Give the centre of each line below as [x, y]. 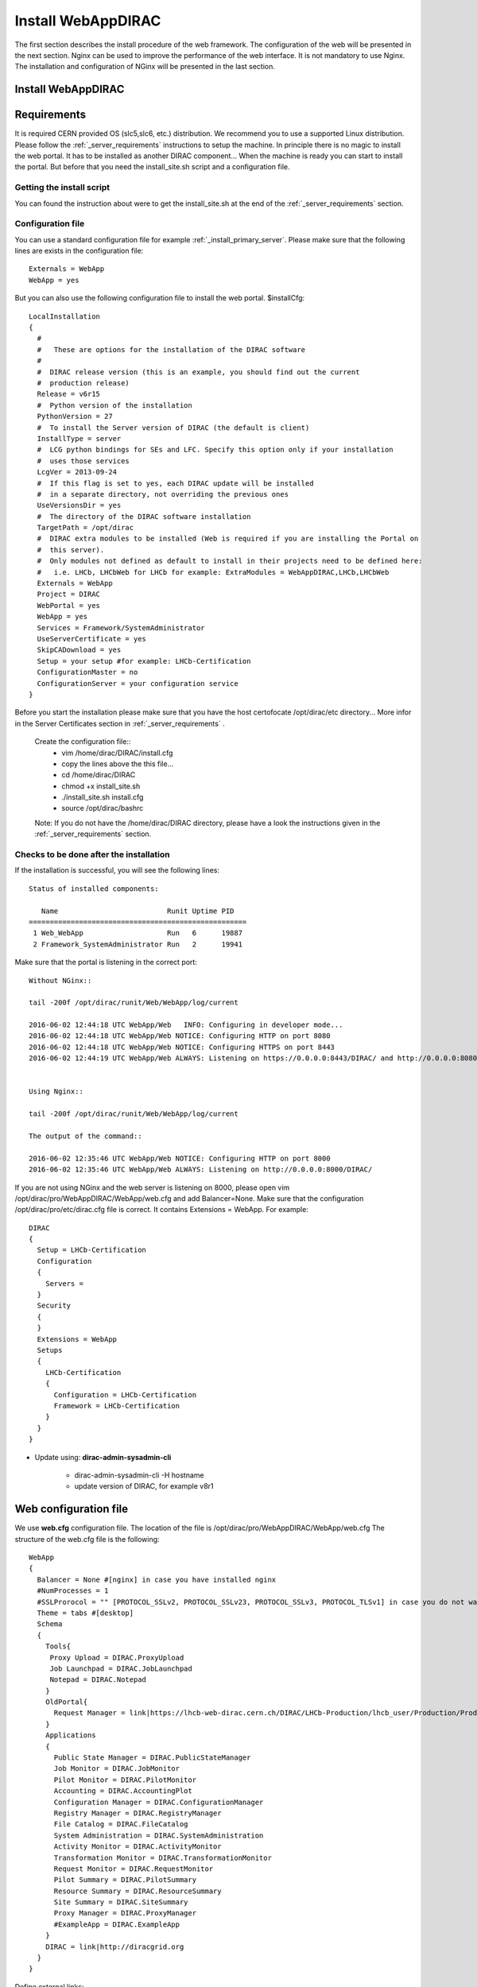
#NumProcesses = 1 [73, 1591]
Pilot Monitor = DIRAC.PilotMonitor [125, 1780]
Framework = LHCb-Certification [117, 1406]
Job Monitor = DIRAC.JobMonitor [117, 1769]
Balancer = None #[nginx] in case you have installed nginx [157, 1579]
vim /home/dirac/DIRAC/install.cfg [117, 753]
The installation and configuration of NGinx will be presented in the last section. [145, 67]
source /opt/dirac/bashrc [103, 808]
